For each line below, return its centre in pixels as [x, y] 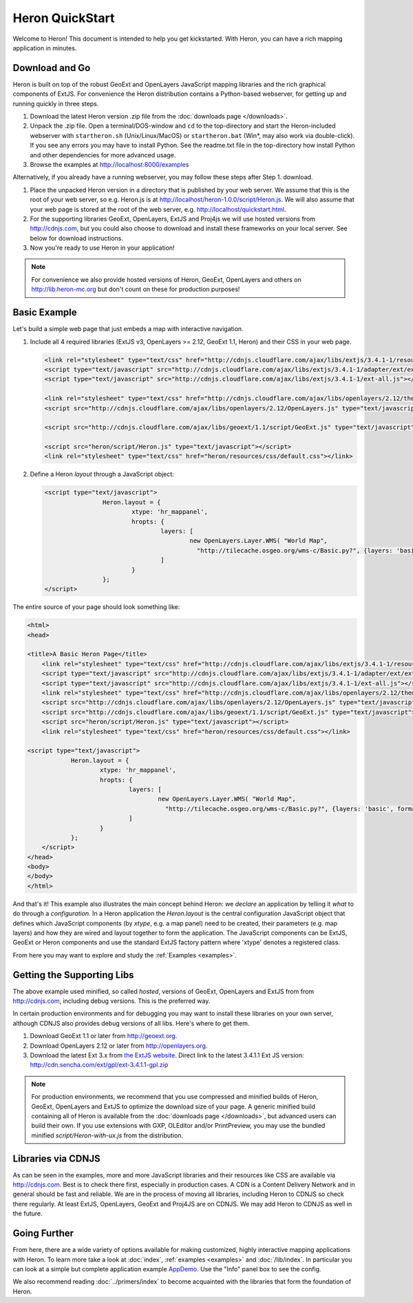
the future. [28, 1213]
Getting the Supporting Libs [73, 975]
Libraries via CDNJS [57, 1158]
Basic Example [45, 313]
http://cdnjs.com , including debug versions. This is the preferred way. [112, 1001]
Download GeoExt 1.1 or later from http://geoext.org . [104, 1036]
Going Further [43, 1234]
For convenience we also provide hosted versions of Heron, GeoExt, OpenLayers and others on [167, 279]
